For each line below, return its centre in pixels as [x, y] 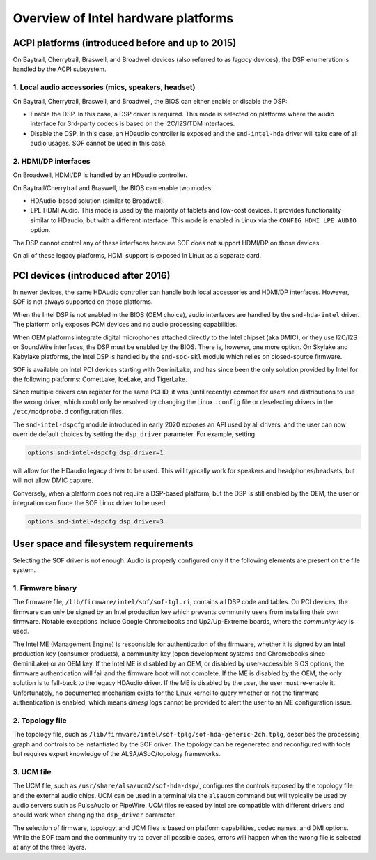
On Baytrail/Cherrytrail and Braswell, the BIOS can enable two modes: [113, 187]
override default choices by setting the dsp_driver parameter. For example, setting [134, 434]
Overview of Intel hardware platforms [123, 18]
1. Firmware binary [45, 588]
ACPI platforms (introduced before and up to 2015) [125, 43]
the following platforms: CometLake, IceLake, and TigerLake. [100, 379]
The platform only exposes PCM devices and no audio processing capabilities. [125, 325]
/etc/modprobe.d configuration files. [68, 412]
